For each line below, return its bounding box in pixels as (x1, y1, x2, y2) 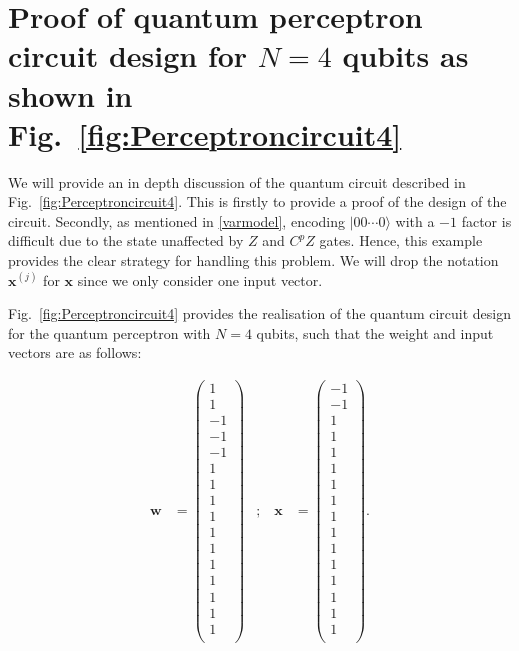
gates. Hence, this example (319, 230, 483, 251)
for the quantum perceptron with (8, 322, 211, 343)
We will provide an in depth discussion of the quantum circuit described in (8, 171, 466, 192)
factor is (461, 210, 512, 231)
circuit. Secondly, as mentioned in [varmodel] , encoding (8, 210, 345, 231)
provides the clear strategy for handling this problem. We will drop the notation (8, 250, 499, 271)
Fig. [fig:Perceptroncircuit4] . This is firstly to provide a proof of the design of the (8, 191, 507, 212)
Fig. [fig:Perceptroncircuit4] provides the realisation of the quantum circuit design (8, 303, 511, 324)
